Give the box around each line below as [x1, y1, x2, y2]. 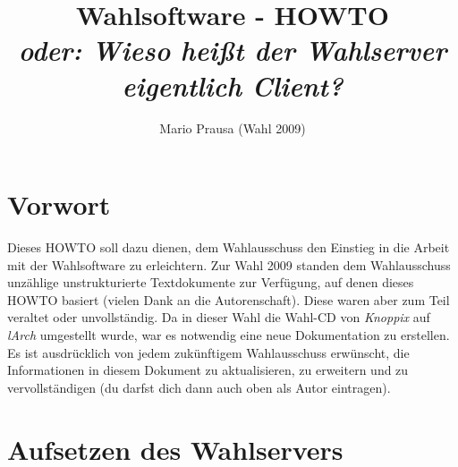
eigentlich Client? [122, 66, 343, 104]
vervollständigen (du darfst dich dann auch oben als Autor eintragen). [7, 378, 391, 396]
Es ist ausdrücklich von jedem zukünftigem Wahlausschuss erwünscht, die [7, 343, 410, 361]
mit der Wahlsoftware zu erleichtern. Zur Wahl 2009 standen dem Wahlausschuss [7, 255, 451, 274]
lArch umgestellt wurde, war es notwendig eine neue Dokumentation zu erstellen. [7, 326, 450, 344]
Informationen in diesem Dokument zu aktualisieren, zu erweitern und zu [7, 361, 409, 379]
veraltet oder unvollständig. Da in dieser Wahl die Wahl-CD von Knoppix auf [7, 308, 430, 327]
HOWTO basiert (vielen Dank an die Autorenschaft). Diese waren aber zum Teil [7, 290, 450, 309]
